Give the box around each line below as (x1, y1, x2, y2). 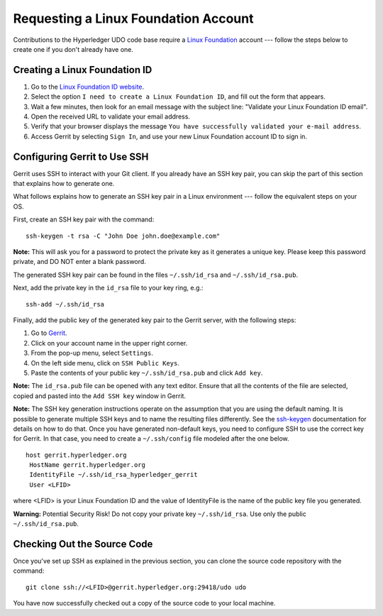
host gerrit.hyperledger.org (26, 451, 127, 459)
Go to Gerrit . (30, 329, 67, 337)
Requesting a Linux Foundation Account (13, 11, 254, 26)
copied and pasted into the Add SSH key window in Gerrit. (13, 391, 187, 400)
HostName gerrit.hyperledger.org (29, 461, 145, 469)
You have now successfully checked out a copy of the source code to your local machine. (13, 599, 276, 607)
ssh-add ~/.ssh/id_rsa (26, 300, 105, 308)
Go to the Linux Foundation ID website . (30, 82, 145, 91)
